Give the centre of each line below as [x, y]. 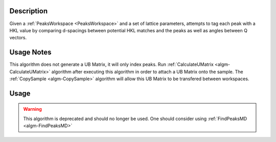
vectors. [18, 38]
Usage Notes [30, 52]
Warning [32, 109]
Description [29, 11]
